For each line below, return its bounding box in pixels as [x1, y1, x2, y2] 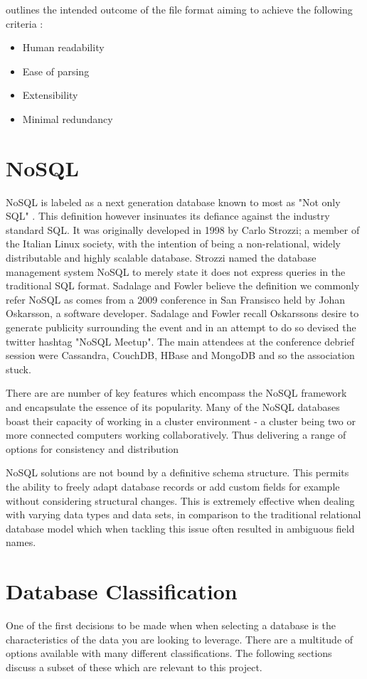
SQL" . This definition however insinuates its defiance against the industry [6, 208, 330, 223]
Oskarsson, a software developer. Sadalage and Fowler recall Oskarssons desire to [6, 306, 359, 321]
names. [6, 535, 36, 550]
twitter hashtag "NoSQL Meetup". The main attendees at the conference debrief [6, 333, 355, 348]
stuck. [6, 361, 31, 376]
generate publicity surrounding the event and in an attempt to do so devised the [6, 320, 356, 335]
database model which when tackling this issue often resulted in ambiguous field [6, 520, 355, 535]
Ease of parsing [22, 63, 90, 78]
